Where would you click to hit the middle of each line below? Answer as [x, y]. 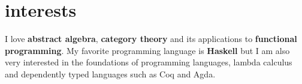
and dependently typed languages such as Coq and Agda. [110, 73]
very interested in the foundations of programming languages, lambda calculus [149, 62]
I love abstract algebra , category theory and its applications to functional [151, 39]
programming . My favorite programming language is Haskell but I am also [147, 50]
